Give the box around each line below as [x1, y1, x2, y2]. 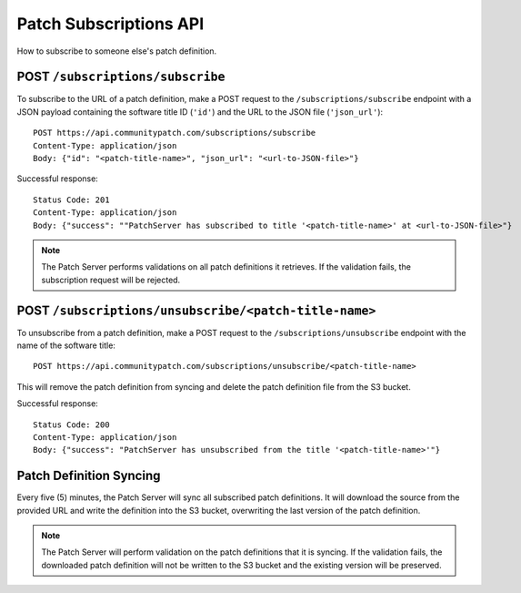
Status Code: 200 [33, 419, 110, 430]
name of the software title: [16, 340, 115, 351]
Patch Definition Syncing [16, 468, 161, 484]
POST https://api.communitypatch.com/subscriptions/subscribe [33, 128, 316, 138]
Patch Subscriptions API [16, 14, 205, 34]
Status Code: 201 [33, 194, 110, 205]
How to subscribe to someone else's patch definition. [16, 46, 217, 56]
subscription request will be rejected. [41, 274, 181, 285]
